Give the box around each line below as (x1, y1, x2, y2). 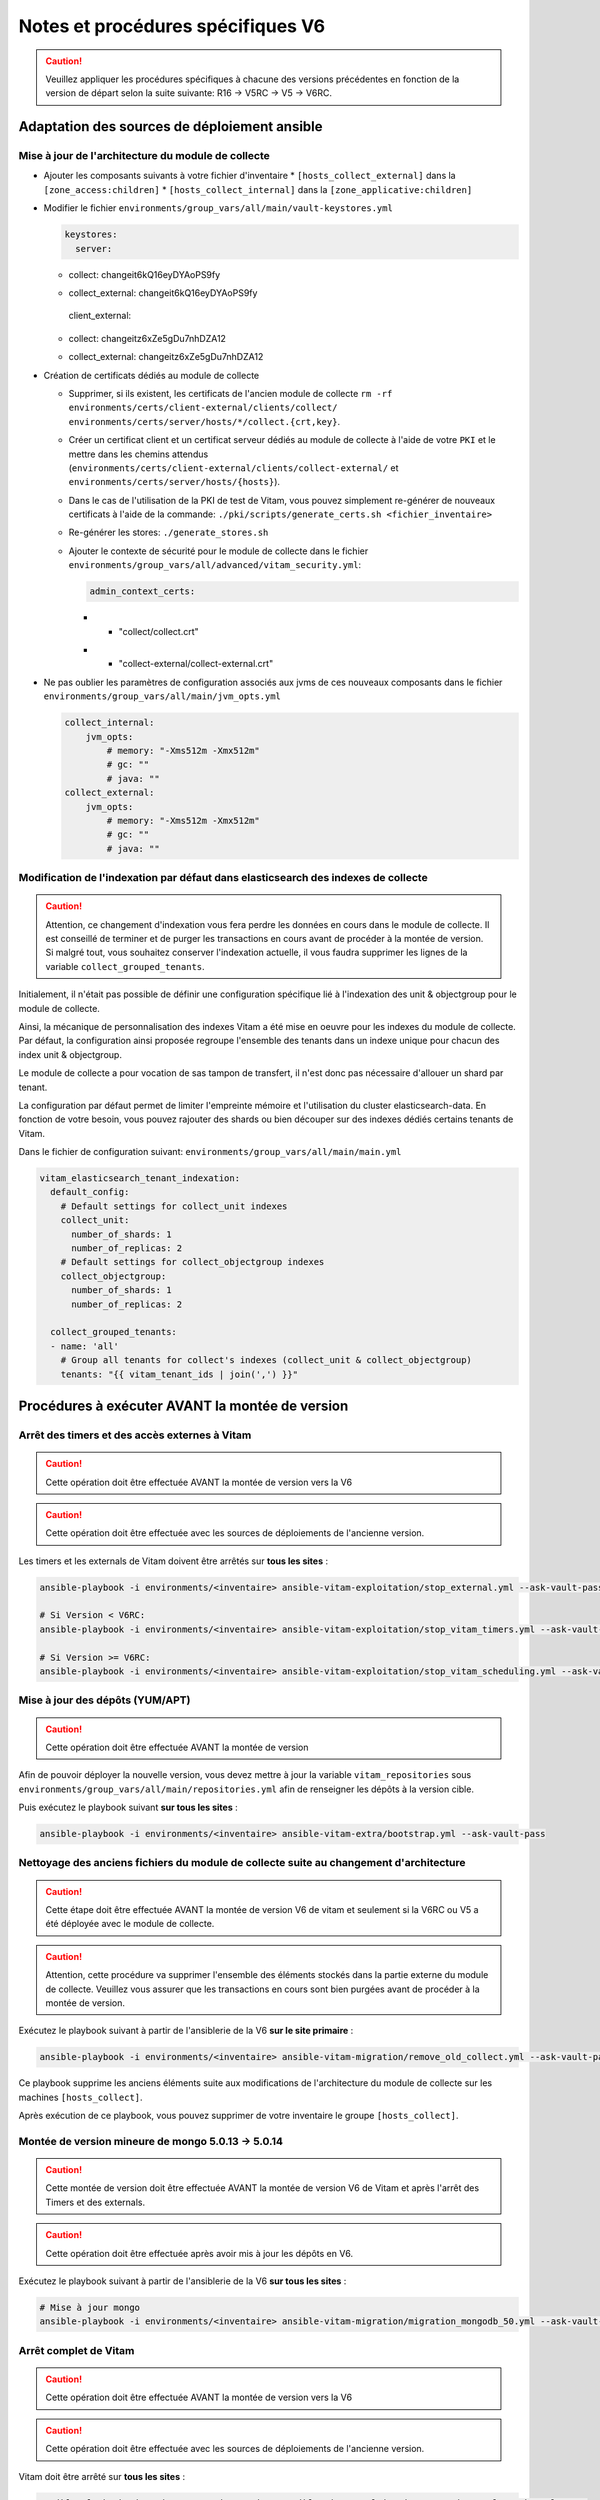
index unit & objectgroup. (18, 1048, 122, 1060)
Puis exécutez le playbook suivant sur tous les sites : (18, 1801, 239, 1814)
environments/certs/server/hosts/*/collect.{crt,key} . (68, 415, 340, 427)
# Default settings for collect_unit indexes (60, 1200, 288, 1212)
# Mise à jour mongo (39, 2302, 140, 2314)
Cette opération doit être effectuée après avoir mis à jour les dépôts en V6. (45, 2247, 354, 2259)
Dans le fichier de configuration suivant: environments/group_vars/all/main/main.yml (18, 1146, 402, 1158)
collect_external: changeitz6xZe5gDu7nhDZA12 (68, 351, 264, 363)
